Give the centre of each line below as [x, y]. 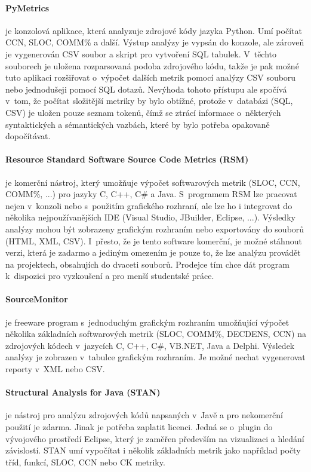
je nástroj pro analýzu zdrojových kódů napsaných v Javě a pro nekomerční [144, 415]
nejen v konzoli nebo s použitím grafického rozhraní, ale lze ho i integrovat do [149, 205]
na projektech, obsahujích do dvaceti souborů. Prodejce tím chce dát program [147, 264]
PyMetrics [27, 7]
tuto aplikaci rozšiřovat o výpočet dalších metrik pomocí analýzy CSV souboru [151, 77]
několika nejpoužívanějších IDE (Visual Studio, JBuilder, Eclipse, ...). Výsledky [150, 217]
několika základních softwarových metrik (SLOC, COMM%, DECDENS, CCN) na [156, 334]
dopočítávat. [28, 136]
